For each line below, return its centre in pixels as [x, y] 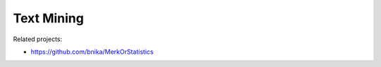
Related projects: [38, 39]
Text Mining [48, 18]
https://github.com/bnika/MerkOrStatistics [92, 52]
